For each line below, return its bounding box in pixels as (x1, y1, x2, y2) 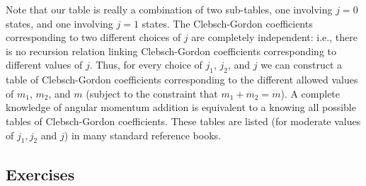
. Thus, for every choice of (89, 57, 202, 72)
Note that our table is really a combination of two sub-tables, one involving (6, 2, 333, 16)
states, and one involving (6, 16, 113, 30)
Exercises (6, 163, 75, 185)
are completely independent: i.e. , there (191, 30, 358, 45)
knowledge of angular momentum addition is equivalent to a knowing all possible (6, 100, 356, 115)
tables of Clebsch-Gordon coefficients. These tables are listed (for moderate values (6, 113, 361, 128)
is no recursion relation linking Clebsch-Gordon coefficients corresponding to (6, 43, 337, 58)
